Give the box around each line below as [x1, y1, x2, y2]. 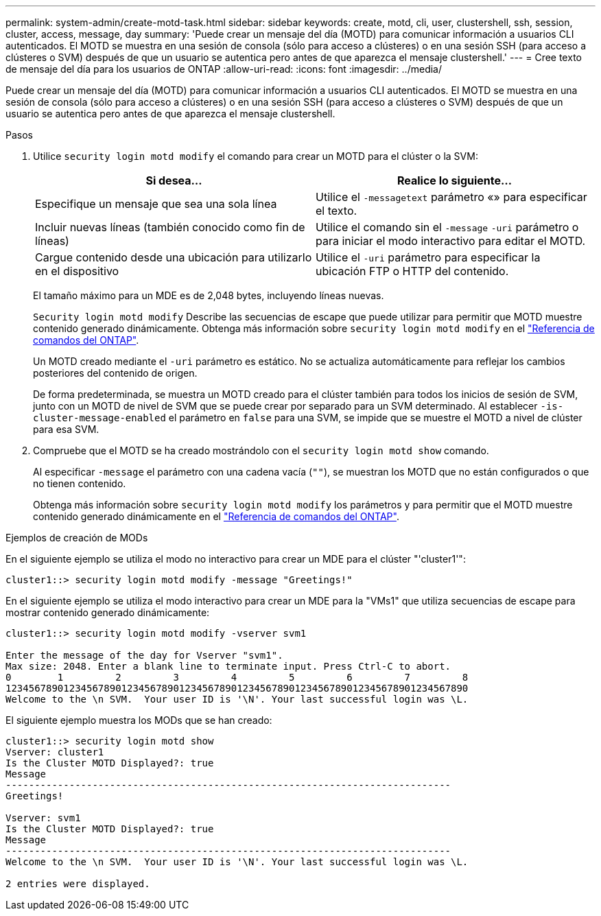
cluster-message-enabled [33, 412, 166, 423]
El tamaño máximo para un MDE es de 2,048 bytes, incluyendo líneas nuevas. [33, 290, 384, 301]
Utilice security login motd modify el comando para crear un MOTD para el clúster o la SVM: [33, 150, 478, 162]
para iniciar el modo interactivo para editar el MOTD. [316, 234, 586, 248]
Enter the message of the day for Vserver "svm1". [5, 650, 283, 661]
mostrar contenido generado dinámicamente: [5, 607, 210, 618]
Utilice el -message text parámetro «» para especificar [316, 190, 587, 204]
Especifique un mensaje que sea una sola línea [35, 197, 277, 211]
